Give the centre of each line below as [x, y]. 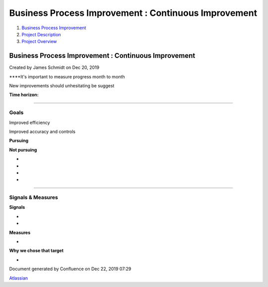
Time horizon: [24, 95]
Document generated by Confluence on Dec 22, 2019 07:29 [70, 269]
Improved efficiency [30, 122]
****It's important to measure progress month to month [67, 76]
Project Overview [39, 42]
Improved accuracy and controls [42, 131]
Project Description [41, 34]
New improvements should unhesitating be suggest [62, 86]
